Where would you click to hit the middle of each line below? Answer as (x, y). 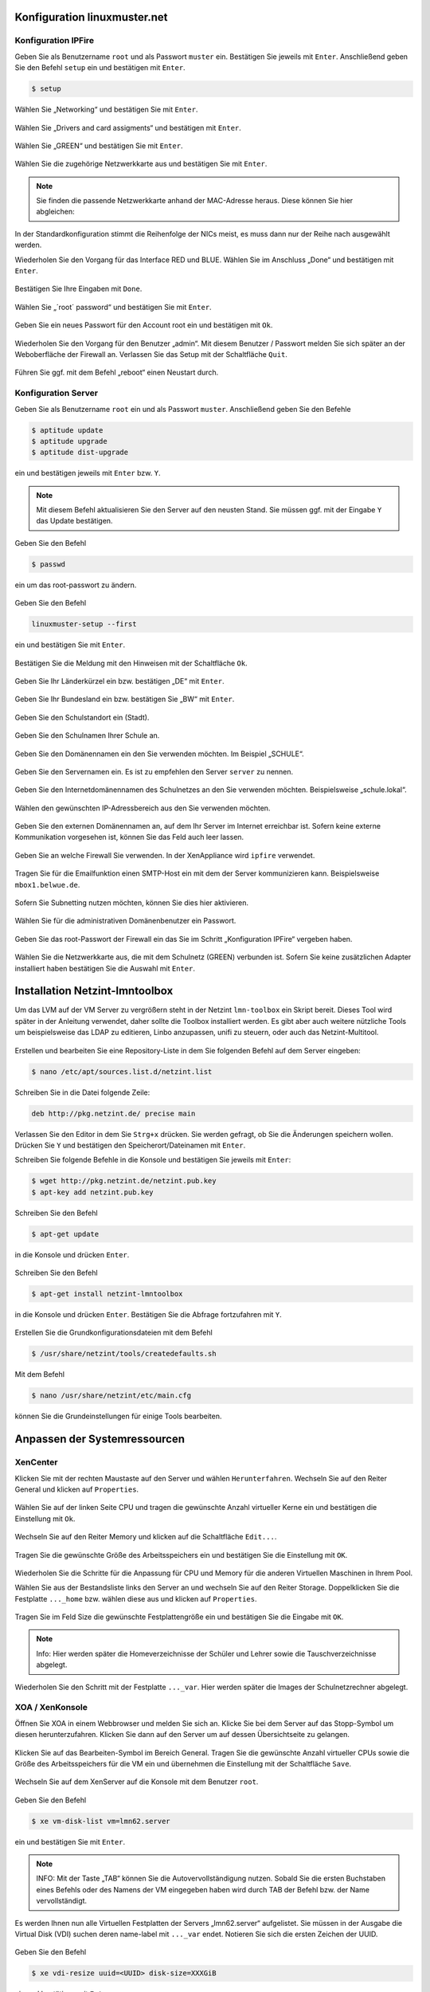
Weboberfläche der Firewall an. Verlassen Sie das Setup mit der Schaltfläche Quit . (151, 354)
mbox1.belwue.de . (47, 884)
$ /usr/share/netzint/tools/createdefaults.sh (124, 1354)
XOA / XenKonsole (51, 1708)
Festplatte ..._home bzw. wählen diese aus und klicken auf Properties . (136, 1598)
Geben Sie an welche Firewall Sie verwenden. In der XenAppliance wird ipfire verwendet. (165, 855)
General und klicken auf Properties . (77, 1489)
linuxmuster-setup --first (84, 624)
